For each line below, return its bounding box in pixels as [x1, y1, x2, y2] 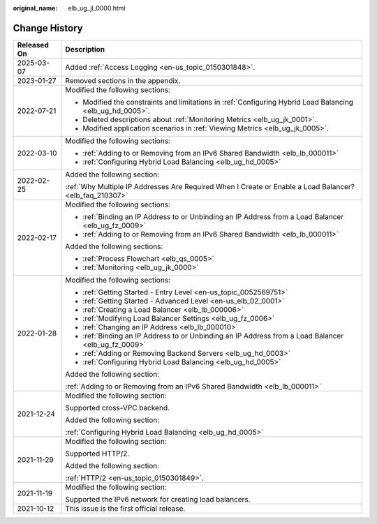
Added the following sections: [65, 241, 163, 251]
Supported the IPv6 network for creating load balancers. [65, 494, 251, 504]
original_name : [13, 4, 58, 12]
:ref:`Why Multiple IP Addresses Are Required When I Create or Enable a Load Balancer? [65, 181, 355, 191]
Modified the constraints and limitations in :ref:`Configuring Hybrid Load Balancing [82, 97, 354, 107]
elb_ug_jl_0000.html [68, 4, 126, 12]
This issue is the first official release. [65, 503, 186, 513]
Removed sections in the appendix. [65, 75, 181, 85]
